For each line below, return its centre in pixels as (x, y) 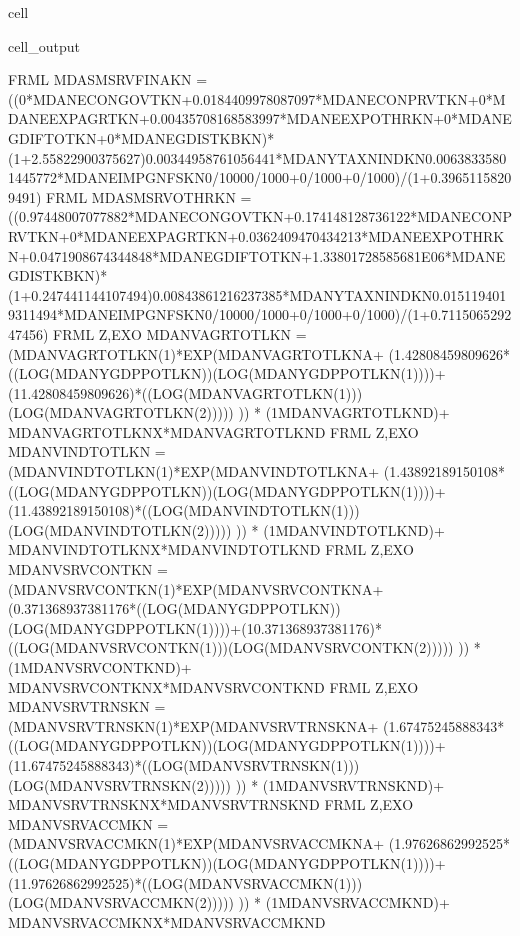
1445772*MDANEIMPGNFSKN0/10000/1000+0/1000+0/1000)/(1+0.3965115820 (260, 177)
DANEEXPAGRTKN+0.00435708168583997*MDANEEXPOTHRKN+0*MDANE (260, 118)
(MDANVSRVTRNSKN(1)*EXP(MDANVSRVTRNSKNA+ (193, 725)
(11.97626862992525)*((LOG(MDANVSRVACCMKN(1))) (185, 882)
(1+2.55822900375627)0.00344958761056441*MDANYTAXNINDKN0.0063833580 (257, 157)
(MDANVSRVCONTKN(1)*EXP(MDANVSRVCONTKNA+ (196, 588)
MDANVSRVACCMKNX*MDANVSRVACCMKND (167, 921)
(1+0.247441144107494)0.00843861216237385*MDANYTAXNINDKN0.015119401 (257, 294)
